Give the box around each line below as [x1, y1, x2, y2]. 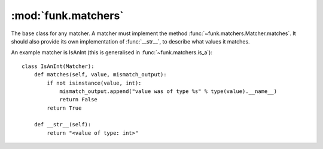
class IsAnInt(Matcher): [22, 63, 95, 70]
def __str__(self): [33, 121, 92, 128]
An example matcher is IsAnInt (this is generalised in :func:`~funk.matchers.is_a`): [11, 49, 212, 56]
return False [59, 96, 98, 103]
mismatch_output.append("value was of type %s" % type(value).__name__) [59, 88, 278, 95]
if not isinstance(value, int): [47, 79, 142, 86]
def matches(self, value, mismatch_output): [33, 72, 167, 78]
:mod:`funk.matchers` [11, 9, 124, 22]
